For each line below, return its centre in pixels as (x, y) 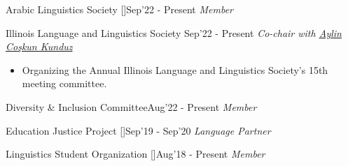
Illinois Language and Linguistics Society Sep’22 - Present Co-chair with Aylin (174, 32)
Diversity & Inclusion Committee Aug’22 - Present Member (131, 106)
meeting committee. (64, 83)
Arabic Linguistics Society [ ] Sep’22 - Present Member (119, 9)
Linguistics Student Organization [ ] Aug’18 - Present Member (135, 154)
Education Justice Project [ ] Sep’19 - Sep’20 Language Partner (138, 130)
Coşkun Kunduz (39, 46)
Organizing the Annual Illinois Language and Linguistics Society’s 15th (175, 69)
